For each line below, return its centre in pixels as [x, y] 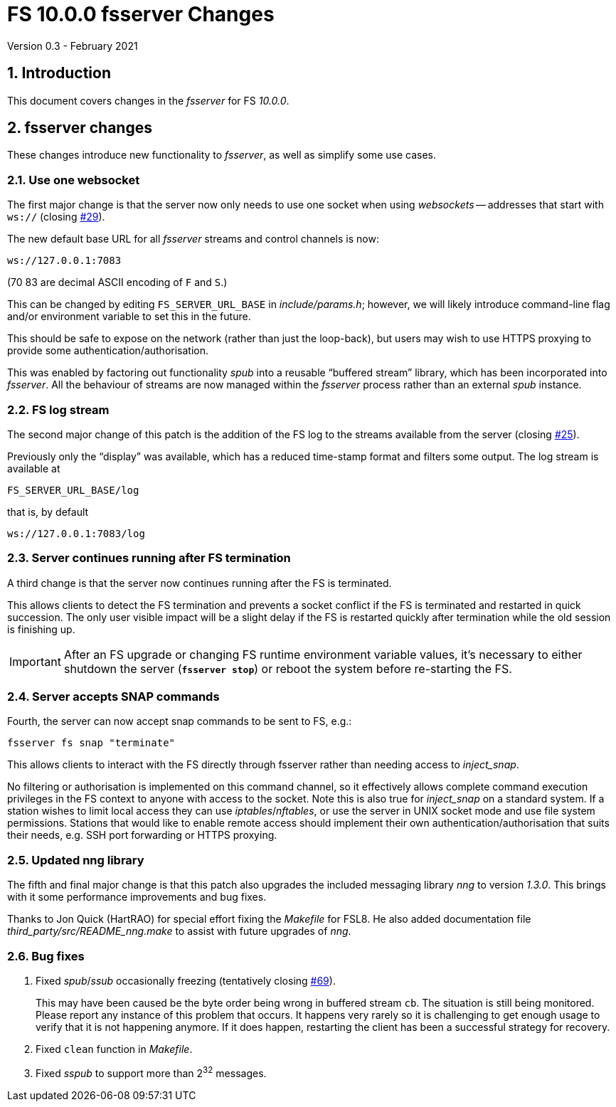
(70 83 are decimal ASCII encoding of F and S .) [117, 282]
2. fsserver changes [80, 128]
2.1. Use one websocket [74, 180]
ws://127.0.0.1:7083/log [76, 533]
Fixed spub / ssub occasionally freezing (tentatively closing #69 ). [186, 980]
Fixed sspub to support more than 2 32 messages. [151, 1072]
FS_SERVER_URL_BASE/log [73, 490]
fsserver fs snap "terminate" [91, 743]
